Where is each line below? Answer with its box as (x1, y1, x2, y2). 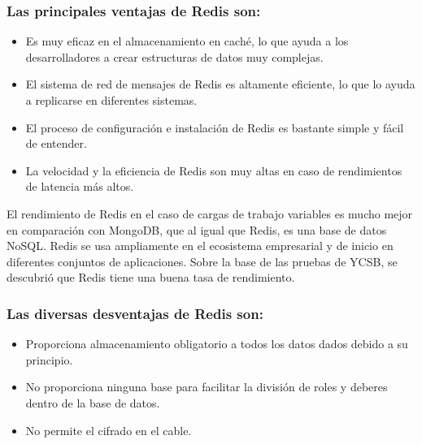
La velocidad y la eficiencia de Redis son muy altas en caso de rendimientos (25, 162, 402, 179)
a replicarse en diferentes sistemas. (25, 92, 198, 108)
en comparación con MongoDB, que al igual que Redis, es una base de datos (7, 221, 387, 238)
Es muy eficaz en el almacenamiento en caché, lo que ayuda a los (25, 32, 349, 50)
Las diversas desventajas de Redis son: (7, 303, 263, 323)
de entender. (25, 135, 87, 152)
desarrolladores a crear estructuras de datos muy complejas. (25, 48, 324, 65)
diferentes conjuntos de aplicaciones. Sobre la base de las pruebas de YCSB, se (7, 252, 398, 269)
